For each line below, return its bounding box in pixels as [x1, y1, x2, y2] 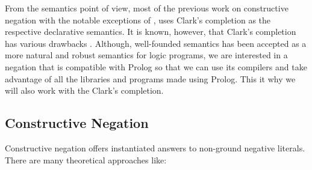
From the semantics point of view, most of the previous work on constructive [5, 2, 289, 14]
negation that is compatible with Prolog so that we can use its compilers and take [5, 60, 307, 73]
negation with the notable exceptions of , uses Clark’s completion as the [5, 13, 271, 26]
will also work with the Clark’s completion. [5, 84, 164, 97]
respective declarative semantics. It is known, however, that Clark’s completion [5, 25, 296, 38]
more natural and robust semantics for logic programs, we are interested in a [5, 49, 288, 61]
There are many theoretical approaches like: [5, 153, 167, 166]
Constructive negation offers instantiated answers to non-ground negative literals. [5, 141, 305, 154]
